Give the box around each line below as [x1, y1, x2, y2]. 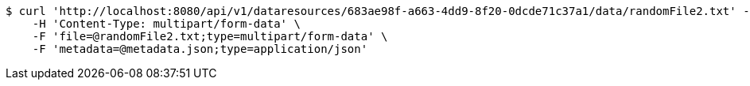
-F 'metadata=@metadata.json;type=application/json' [32, 43, 368, 55]
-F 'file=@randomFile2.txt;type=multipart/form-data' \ [32, 30, 388, 43]
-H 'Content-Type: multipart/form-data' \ [32, 17, 301, 30]
